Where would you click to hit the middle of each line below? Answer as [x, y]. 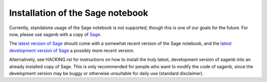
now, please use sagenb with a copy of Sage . [55, 34]
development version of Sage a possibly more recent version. [72, 50]
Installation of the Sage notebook [79, 13]
